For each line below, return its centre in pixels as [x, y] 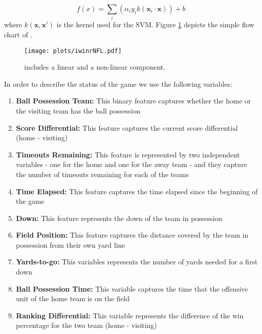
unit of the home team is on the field [73, 298]
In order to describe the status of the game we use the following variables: [118, 83]
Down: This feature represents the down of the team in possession [119, 218]
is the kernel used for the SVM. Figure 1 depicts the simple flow [155, 24]
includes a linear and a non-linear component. [95, 67]
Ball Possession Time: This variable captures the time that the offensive [132, 288]
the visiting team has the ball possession [78, 110]
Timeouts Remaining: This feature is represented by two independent [128, 154]
